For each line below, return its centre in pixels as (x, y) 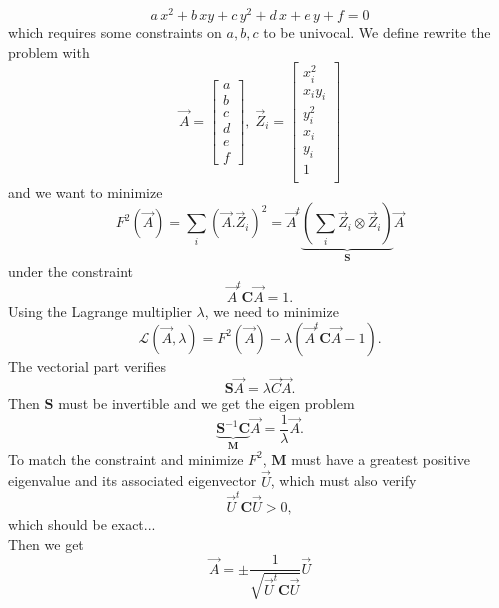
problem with (49, 51)
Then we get (46, 543)
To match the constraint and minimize (126, 458)
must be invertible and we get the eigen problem (206, 403)
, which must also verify (343, 480)
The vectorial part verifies (87, 365)
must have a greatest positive (381, 458)
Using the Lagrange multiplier (100, 310)
